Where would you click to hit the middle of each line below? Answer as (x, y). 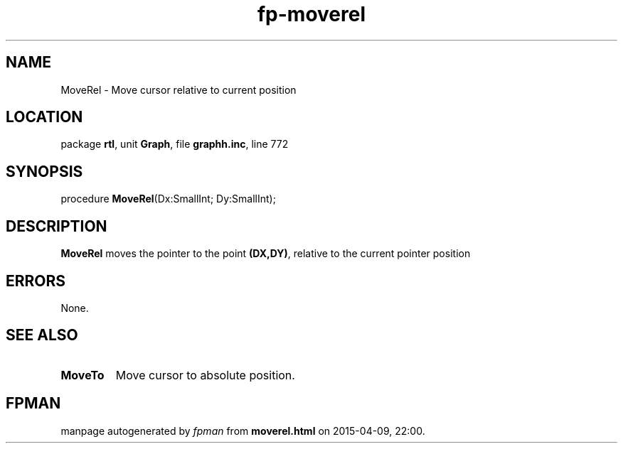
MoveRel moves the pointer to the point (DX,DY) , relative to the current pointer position (266, 254)
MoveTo (82, 375)
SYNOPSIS (44, 171)
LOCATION (44, 117)
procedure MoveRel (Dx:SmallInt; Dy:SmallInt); (168, 199)
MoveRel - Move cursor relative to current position (179, 90)
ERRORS (36, 281)
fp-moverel (311, 14)
